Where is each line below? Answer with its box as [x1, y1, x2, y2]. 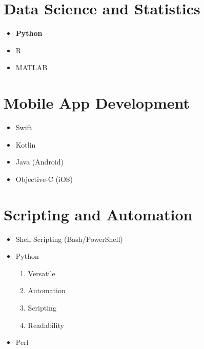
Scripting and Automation [4, 203, 193, 224]
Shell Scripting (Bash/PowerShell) [15, 233, 123, 244]
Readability [28, 319, 64, 330]
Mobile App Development [4, 92, 190, 113]
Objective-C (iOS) [15, 173, 73, 184]
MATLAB [15, 62, 48, 73]
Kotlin [15, 139, 36, 150]
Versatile [28, 268, 55, 278]
